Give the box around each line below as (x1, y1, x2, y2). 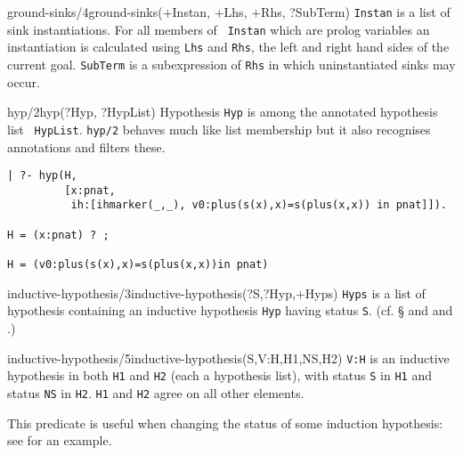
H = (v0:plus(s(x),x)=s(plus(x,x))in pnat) (7, 258, 269, 272)
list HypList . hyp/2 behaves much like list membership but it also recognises (7, 119, 431, 138)
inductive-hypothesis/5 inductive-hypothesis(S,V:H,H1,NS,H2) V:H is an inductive (7, 348, 450, 367)
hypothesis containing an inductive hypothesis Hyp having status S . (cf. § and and (7, 301, 453, 320)
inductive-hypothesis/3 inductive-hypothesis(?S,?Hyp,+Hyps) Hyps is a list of (7, 283, 426, 302)
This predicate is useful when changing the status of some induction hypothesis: (7, 413, 443, 432)
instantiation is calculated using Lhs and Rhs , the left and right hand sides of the (7, 37, 450, 56)
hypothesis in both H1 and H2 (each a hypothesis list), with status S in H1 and (7, 366, 432, 385)
